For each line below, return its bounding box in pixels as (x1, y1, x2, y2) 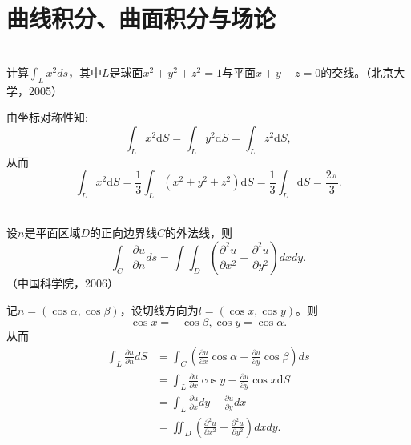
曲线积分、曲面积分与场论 (6, 2, 276, 34)
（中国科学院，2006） (6, 275, 119, 291)
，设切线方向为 (119, 301, 199, 318)
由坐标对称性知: (6, 109, 88, 126)
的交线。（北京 (320, 63, 394, 80)
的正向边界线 (90, 224, 157, 241)
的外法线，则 (165, 224, 233, 241)
